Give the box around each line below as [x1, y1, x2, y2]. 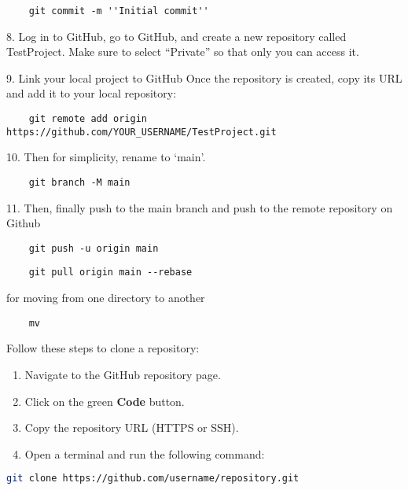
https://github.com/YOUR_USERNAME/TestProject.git [6, 126, 277, 138]
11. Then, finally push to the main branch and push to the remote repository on [6, 199, 393, 216]
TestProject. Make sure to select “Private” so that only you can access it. [6, 43, 359, 60]
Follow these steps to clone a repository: [6, 340, 200, 356]
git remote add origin [28, 113, 147, 125]
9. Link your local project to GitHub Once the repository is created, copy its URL [6, 69, 402, 86]
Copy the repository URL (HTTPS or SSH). [24, 419, 239, 436]
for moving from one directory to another [6, 289, 205, 306]
